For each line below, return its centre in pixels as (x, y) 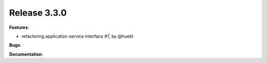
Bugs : (15, 45)
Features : (19, 27)
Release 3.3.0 (38, 13)
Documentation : (26, 54)
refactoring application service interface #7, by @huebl (77, 36)
